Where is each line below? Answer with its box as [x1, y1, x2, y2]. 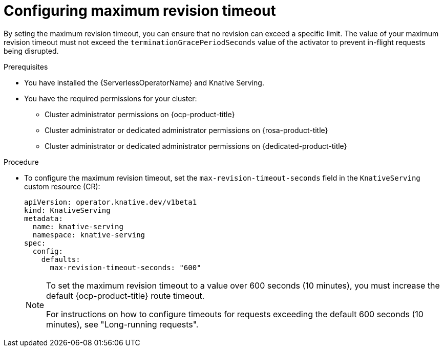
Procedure [4, 157, 39, 166]
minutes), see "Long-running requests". [46, 319, 199, 330]
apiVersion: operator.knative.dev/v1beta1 [24, 198, 197, 206]
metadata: [24, 214, 63, 223]
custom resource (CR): [24, 182, 100, 191]
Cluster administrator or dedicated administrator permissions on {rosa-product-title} [45, 125, 328, 135]
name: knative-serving [32, 222, 123, 231]
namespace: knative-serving [32, 230, 145, 239]
